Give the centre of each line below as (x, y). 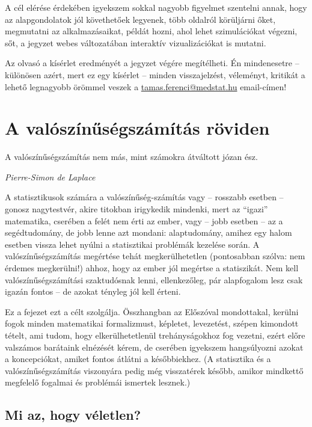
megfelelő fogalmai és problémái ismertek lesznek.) (98, 382)
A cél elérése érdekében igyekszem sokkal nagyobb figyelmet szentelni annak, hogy (156, 7)
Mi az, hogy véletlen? (73, 415)
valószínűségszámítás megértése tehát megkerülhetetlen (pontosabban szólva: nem (155, 256)
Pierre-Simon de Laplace (50, 177)
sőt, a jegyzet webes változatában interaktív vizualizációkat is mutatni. (136, 42)
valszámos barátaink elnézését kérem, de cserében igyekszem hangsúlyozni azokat (154, 347)
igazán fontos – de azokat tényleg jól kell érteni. (93, 291)
